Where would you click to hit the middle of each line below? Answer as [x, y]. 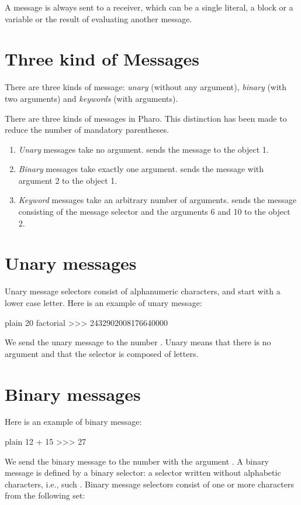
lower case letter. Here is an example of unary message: [103, 302]
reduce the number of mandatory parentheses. [87, 130]
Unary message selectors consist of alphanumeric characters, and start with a [143, 291]
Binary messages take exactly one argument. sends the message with [141, 169]
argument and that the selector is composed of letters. [102, 353]
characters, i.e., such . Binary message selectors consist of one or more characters [149, 484]
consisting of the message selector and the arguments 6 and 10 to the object [154, 212]
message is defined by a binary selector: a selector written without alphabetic [143, 473]
